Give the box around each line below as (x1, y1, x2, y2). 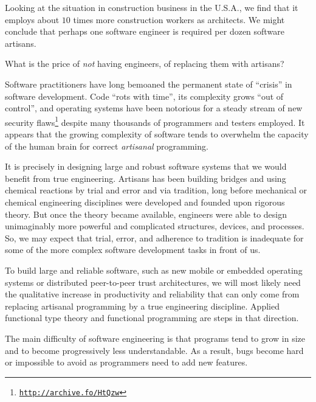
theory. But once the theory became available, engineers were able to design (5, 207, 287, 220)
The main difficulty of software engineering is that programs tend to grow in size (5, 331, 305, 344)
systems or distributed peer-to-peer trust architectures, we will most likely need (5, 276, 301, 288)
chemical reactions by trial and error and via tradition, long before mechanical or (5, 184, 307, 196)
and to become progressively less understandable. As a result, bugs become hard (5, 344, 304, 356)
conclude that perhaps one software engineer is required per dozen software (5, 25, 284, 38)
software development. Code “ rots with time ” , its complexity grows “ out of (5, 89, 284, 102)
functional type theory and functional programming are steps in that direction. (5, 311, 299, 324)
